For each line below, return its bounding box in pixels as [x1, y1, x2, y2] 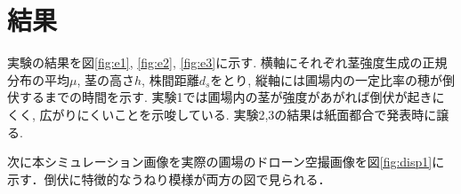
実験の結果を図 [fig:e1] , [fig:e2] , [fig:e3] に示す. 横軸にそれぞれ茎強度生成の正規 [7, 53, 448, 72]
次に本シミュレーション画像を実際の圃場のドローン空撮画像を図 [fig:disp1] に [7, 152, 445, 171]
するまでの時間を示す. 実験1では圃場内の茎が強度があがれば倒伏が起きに [19, 88, 445, 106]
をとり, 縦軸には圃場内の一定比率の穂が [210, 70, 442, 89]
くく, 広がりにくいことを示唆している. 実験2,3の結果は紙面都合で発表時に [7, 105, 437, 123]
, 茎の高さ [77, 70, 135, 89]
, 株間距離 [142, 70, 199, 89]
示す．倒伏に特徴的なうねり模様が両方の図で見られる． [7, 169, 331, 188]
